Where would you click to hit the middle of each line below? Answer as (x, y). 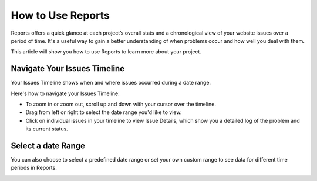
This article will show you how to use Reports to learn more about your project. (106, 52)
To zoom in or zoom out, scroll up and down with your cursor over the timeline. (121, 104)
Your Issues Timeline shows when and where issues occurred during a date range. (111, 83)
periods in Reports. (34, 168)
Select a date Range (48, 146)
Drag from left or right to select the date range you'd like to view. (104, 112)
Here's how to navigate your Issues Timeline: (65, 93)
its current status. (47, 129)
